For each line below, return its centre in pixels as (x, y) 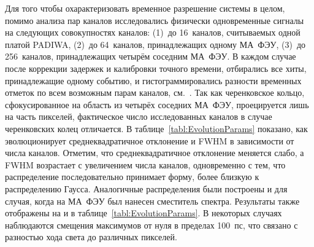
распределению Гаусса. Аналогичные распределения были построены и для (146, 188)
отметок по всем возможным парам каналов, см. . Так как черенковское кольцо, (155, 92)
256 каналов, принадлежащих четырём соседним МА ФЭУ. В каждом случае (151, 56)
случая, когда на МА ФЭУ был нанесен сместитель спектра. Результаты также (152, 201)
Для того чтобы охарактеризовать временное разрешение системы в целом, (145, 8)
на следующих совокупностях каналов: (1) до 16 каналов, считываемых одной (153, 32)
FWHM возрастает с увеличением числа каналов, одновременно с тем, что (145, 164)
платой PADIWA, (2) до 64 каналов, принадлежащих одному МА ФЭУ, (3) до (155, 44)
